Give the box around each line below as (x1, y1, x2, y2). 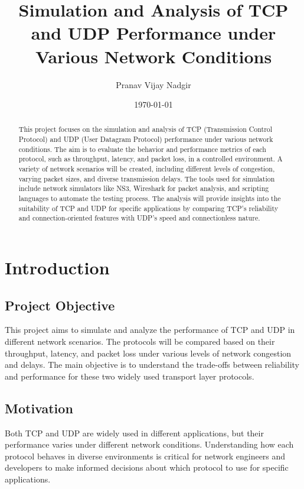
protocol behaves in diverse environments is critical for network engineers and (5, 449, 286, 462)
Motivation (5, 399, 73, 417)
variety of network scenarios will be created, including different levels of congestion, (18, 164, 275, 174)
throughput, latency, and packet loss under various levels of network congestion (5, 346, 292, 359)
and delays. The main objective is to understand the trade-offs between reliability (5, 358, 299, 371)
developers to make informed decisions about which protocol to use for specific (5, 461, 289, 474)
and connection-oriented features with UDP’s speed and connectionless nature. (18, 213, 260, 223)
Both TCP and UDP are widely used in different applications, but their (5, 426, 264, 439)
